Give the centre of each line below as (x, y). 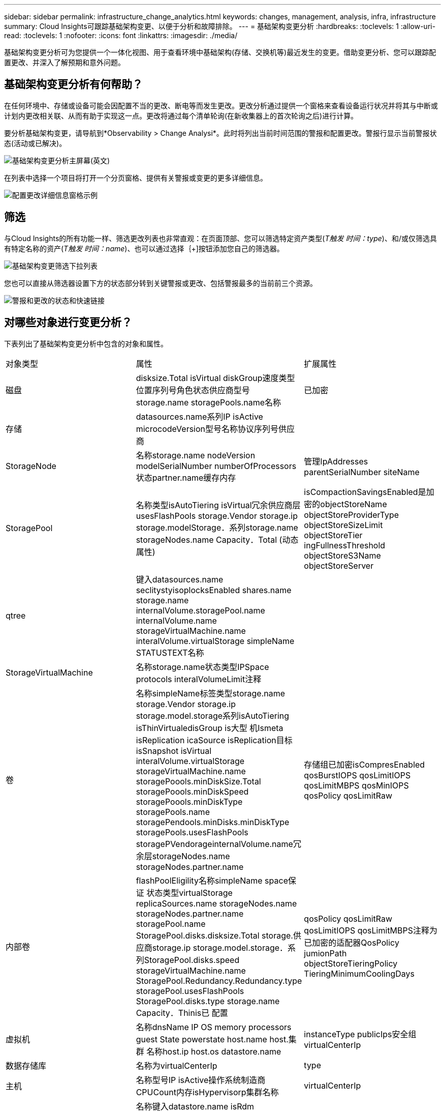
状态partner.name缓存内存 (186, 477)
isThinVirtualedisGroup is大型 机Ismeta (210, 728)
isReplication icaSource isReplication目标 (214, 740)
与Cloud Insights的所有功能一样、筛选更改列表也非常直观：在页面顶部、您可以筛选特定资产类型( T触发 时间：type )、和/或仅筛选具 (220, 238)
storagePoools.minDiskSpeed (192, 791)
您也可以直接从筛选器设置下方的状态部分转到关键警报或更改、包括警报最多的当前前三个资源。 (161, 283)
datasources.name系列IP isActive (199, 416)
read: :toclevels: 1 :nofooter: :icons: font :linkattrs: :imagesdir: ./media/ (121, 35)
